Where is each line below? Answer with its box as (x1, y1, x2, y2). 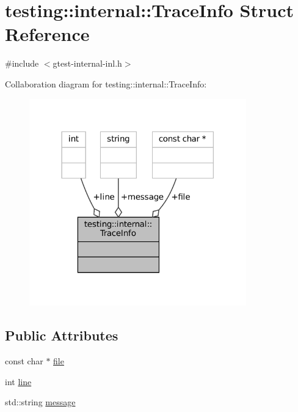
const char (5, 354, 43, 367)
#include (5, 57, 39, 70)
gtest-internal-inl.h (53, 57, 122, 70)
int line (5, 375, 32, 388)
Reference (5, 21, 90, 46)
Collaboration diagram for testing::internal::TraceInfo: (5, 77, 207, 90)
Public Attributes (5, 326, 118, 345)
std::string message (5, 395, 76, 408)
